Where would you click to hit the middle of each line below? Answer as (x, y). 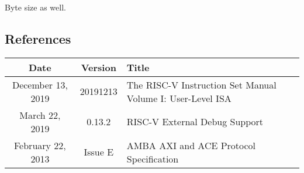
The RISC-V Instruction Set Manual (201, 84)
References (38, 38)
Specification (153, 158)
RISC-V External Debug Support (195, 122)
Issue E (99, 152)
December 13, (40, 84)
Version (99, 67)
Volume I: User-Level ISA (179, 98)
